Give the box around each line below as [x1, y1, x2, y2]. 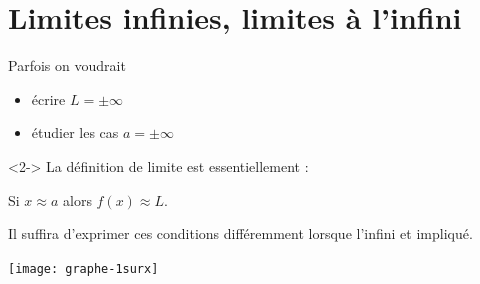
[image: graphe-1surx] [8, 261, 159, 276]
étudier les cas [31, 122, 119, 143]
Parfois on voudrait [8, 55, 126, 76]
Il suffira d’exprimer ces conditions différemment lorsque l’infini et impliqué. [8, 223, 473, 244]
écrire [31, 88, 66, 109]
